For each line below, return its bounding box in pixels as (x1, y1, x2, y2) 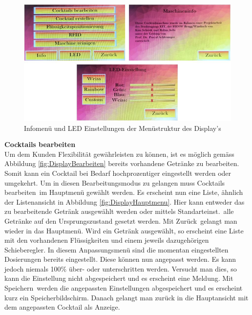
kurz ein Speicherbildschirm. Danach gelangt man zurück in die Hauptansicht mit (4, 292, 249, 302)
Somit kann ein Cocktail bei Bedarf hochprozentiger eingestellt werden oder (4, 168, 231, 178)
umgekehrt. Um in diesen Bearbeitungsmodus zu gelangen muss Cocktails (4, 177, 225, 188)
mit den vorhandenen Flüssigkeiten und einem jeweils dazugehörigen (4, 235, 209, 245)
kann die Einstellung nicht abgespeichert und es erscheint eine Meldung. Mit (4, 273, 233, 283)
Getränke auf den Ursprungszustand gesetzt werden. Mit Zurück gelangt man (4, 215, 237, 226)
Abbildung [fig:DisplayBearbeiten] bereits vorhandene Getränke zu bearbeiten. (4, 158, 239, 168)
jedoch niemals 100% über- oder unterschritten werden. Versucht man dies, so (4, 263, 237, 273)
